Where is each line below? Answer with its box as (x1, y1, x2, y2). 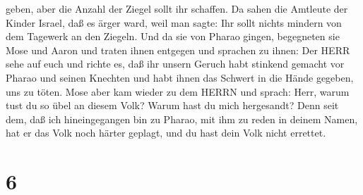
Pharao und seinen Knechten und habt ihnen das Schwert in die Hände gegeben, (6, 70, 354, 84)
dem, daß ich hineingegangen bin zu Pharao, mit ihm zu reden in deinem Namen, (6, 111, 358, 126)
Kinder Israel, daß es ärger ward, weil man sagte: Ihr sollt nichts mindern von (6, 15, 342, 30)
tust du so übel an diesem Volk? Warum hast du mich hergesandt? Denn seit (6, 98, 339, 113)
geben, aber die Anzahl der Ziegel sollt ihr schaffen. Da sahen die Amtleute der (6, 1, 348, 15)
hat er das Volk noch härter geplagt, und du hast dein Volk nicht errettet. (6, 125, 326, 140)
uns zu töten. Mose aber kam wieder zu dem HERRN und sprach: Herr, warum (6, 84, 350, 99)
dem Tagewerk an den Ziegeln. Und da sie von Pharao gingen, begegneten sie (6, 29, 340, 44)
